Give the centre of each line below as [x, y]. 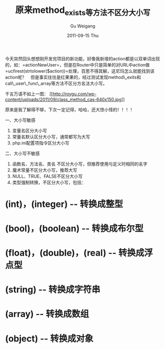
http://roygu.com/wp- [75, 94]
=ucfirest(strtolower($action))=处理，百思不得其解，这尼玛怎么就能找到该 [80, 71]
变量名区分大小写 [30, 130]
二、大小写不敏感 [22, 153]
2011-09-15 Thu [83, 36]
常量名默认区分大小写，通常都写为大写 [51, 137]
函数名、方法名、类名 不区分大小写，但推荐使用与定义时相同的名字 [80, 164]
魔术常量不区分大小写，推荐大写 [45, 170]
